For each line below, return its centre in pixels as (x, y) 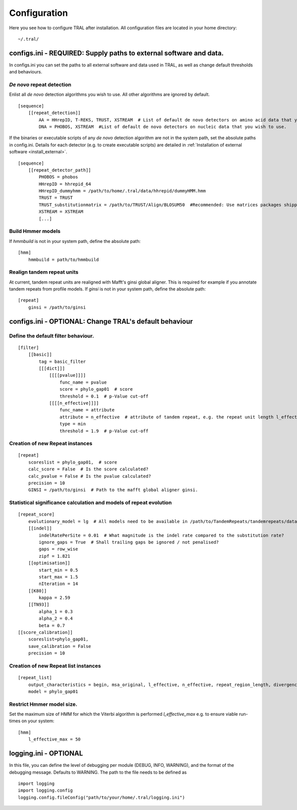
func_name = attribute (87, 410)
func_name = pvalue (83, 382)
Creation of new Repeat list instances (55, 666)
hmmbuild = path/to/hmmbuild (63, 260)
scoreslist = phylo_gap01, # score (73, 462)
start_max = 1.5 (58, 577)
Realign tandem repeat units (44, 272)
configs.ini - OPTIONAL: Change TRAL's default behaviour (101, 321)
